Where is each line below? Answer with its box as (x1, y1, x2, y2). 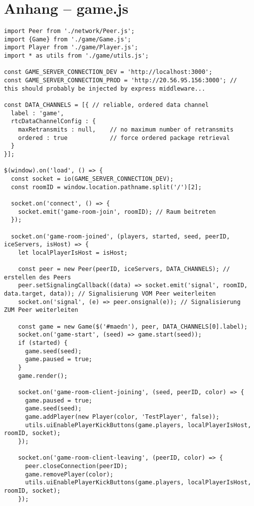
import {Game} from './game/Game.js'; (4, 35, 131, 43)
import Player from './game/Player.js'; (4, 44, 139, 51)
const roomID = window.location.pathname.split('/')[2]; (11, 183, 202, 191)
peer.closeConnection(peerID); (25, 462, 128, 470)
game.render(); (18, 372, 68, 379)
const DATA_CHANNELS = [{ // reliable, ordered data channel (4, 101, 209, 109)
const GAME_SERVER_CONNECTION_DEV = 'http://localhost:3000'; (4, 68, 213, 76)
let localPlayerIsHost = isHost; (18, 249, 128, 256)
